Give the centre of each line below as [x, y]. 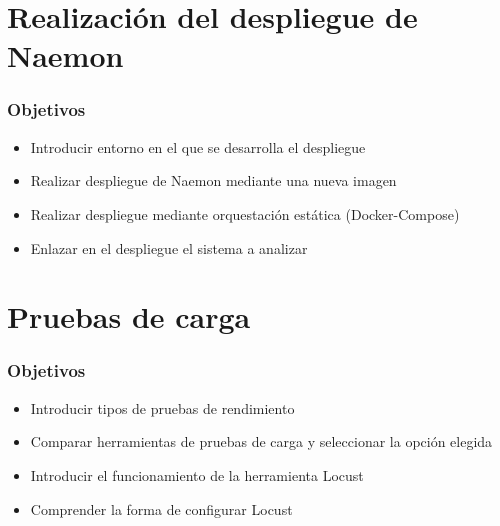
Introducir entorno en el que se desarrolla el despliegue [198, 146]
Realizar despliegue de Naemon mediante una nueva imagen [213, 180]
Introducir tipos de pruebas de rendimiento [162, 407]
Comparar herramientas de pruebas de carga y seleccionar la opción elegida [261, 441]
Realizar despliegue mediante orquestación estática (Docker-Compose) [245, 213]
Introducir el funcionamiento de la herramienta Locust [197, 474]
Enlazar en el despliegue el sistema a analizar [169, 247]
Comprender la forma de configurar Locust [161, 508]
